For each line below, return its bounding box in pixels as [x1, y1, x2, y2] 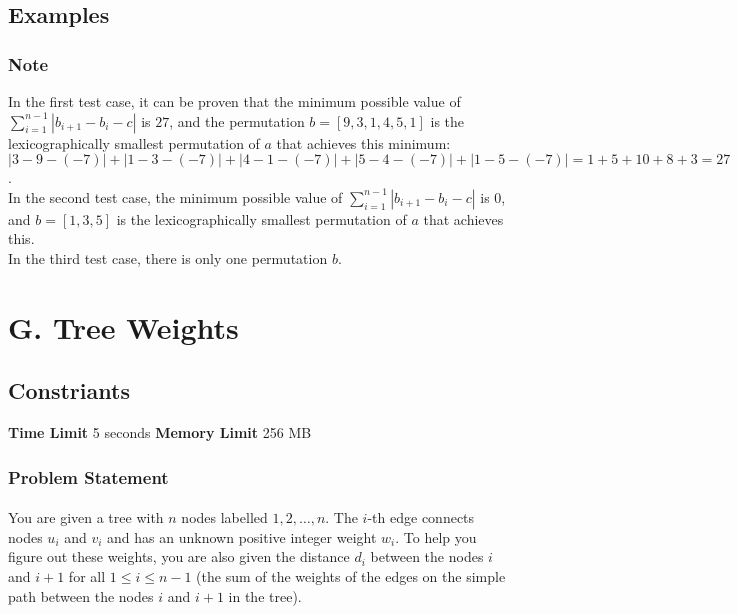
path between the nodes [8, 585, 154, 606]
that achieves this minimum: [276, 132, 451, 153]
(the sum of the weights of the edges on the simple [196, 565, 506, 586]
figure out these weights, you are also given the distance [8, 546, 350, 567]
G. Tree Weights [8, 306, 239, 347]
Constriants [8, 375, 130, 406]
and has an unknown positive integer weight [107, 526, 377, 547]
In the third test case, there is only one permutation [8, 247, 328, 268]
